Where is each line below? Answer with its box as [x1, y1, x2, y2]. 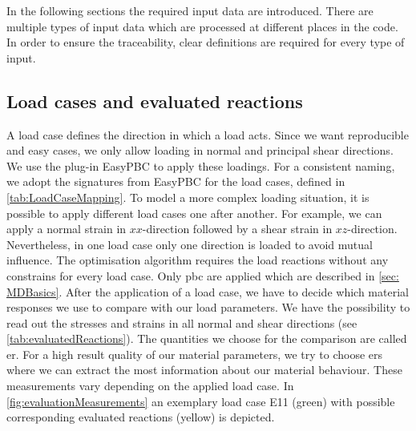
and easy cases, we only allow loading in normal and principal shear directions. [6, 142, 394, 159]
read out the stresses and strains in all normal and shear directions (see [6, 314, 357, 331]
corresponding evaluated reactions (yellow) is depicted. [6, 409, 275, 425]
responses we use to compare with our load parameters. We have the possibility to [6, 299, 410, 316]
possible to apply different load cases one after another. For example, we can [6, 204, 382, 221]
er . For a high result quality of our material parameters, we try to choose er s [6, 345, 383, 362]
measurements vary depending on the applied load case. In [6, 377, 294, 394]
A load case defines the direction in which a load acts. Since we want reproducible [6, 126, 409, 143]
